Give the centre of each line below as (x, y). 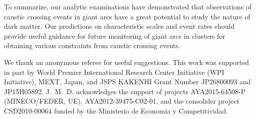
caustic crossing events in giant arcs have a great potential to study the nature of (127, 16)
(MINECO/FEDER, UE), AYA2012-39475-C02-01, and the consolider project (122, 101)
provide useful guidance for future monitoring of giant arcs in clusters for (115, 35)
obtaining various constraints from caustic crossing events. (92, 45)
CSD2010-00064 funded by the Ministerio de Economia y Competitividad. (116, 110)
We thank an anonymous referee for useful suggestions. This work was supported (127, 62)
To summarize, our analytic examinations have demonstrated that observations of (128, 6)
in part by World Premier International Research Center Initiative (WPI (114, 72)
